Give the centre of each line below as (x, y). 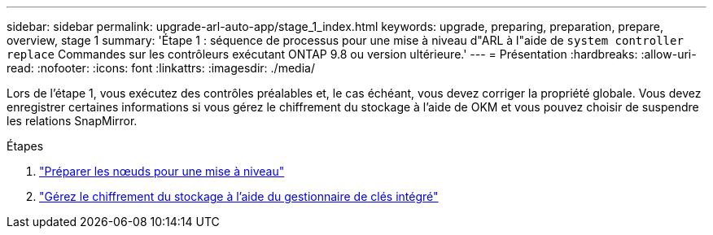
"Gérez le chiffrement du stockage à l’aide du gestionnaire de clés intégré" (239, 196)
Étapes (25, 146)
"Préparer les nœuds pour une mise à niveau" (162, 171)
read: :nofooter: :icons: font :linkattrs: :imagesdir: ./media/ (161, 68)
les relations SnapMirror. (72, 121)
